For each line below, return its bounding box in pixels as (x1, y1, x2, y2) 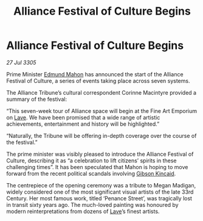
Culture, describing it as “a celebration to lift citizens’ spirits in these (6, 157, 177, 164)
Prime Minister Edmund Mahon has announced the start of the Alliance (6, 70, 184, 78)
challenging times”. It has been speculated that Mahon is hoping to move (6, 163, 188, 170)
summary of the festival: (6, 95, 67, 103)
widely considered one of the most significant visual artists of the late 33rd (6, 188, 194, 195)
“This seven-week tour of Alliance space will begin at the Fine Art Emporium (6, 107, 198, 114)
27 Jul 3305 (6, 59, 36, 66)
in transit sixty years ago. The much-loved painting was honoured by (6, 201, 179, 208)
